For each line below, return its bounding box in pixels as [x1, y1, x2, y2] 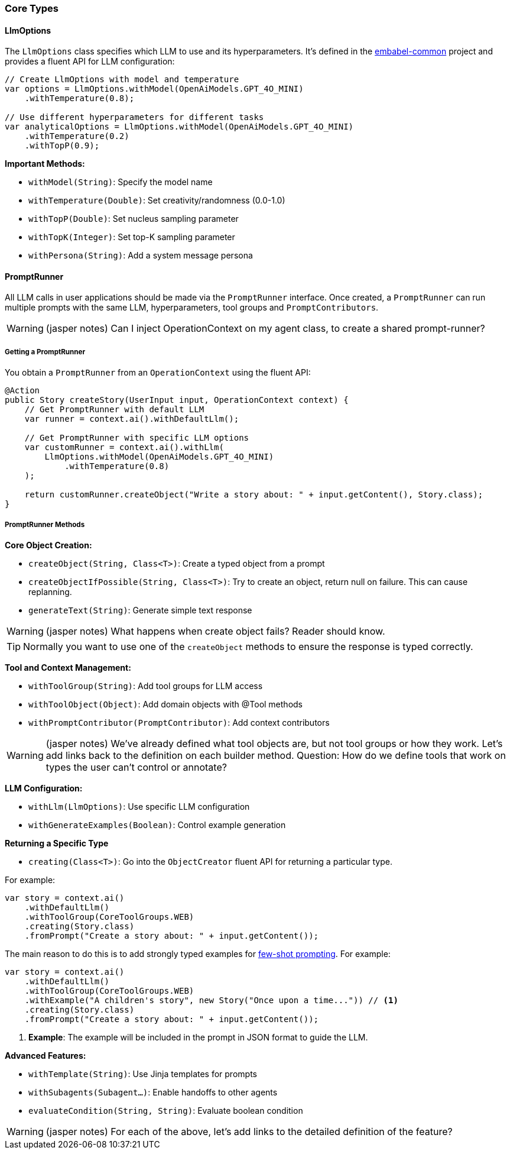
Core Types [5, 2, 59, 14]
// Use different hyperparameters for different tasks [5, 112, 264, 122]
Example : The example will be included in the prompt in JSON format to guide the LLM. [28, 1032, 368, 1042]
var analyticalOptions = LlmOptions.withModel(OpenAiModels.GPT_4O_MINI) [5, 122, 354, 132]
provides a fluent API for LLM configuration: [5, 56, 175, 67]
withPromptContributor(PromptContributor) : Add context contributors [28, 717, 330, 728]
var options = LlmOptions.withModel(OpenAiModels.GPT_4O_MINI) [5, 84, 304, 94]
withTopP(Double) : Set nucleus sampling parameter [28, 214, 239, 224]
